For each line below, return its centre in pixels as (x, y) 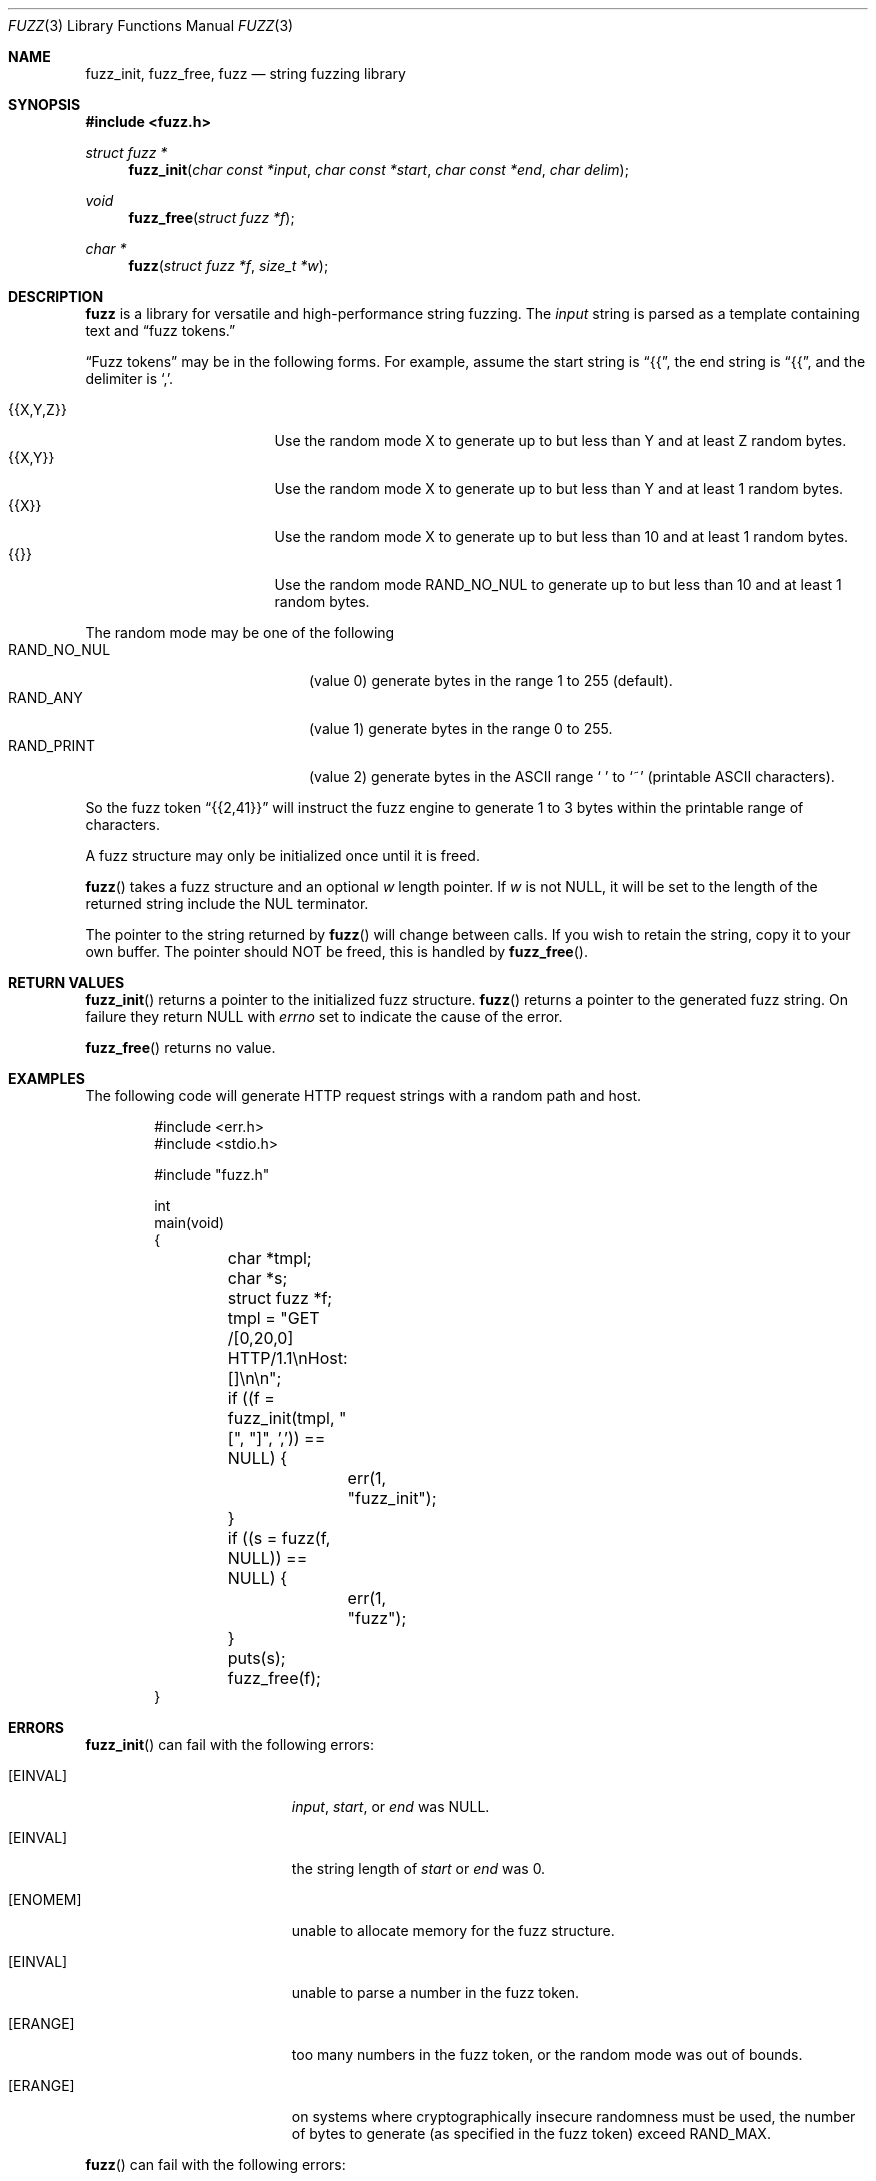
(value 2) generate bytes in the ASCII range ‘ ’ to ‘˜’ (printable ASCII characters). (572, 776)
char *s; (257, 1278)
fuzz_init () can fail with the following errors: (230, 1744)
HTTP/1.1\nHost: (287, 1358)
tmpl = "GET (273, 1318)
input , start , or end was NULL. (390, 1806)
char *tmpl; (269, 1258)
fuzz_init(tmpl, (281, 1418)
